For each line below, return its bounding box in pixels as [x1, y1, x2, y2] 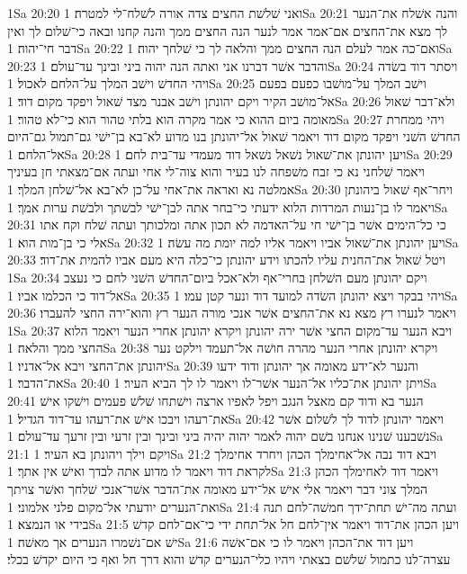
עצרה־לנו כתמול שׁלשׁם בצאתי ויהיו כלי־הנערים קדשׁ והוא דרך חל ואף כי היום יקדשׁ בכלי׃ [7, 550, 451, 569]
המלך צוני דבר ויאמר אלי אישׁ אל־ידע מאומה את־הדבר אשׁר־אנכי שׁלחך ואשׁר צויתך [7, 480, 428, 498]
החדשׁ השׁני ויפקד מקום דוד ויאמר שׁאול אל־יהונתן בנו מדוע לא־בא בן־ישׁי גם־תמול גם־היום [7, 127, 461, 146]
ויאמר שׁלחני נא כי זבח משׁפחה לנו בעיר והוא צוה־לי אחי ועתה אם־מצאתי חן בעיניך [7, 162, 425, 181]
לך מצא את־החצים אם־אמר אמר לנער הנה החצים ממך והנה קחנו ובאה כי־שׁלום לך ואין [7, 21, 448, 40]
